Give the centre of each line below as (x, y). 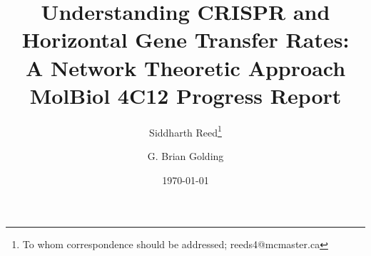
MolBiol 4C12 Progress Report (185, 95)
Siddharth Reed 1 (185, 131)
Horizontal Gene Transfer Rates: (185, 39)
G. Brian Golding (185, 155)
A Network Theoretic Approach (185, 67)
